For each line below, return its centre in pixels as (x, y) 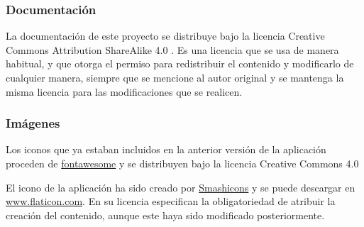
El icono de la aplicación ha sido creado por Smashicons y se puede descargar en (181, 187)
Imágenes (33, 123)
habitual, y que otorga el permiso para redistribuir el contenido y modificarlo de (180, 63)
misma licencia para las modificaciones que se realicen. (124, 91)
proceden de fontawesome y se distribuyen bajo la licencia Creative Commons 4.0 (182, 163)
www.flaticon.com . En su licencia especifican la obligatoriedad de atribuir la (171, 201)
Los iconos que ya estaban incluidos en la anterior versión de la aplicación (166, 149)
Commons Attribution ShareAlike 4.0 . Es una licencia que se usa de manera (172, 49)
